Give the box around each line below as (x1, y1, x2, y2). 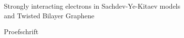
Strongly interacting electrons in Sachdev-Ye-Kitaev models (4, 1, 181, 11)
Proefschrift (4, 26, 39, 37)
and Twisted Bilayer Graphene (4, 10, 94, 20)
